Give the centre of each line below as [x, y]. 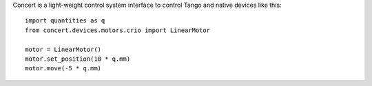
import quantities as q [65, 21]
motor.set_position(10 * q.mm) [78, 59]
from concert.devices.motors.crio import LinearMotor [117, 30]
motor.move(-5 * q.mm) [63, 69]
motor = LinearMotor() [63, 49]
